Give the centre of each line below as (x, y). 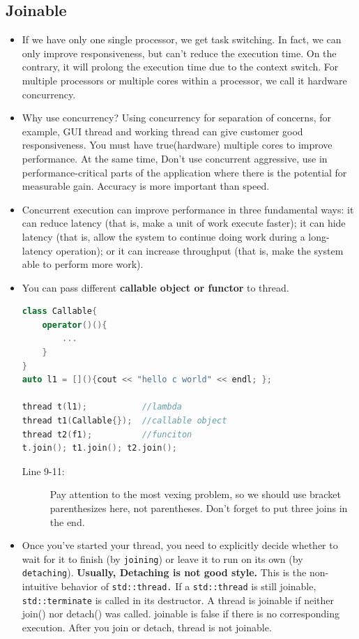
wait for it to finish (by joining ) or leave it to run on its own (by (162, 558)
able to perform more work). (83, 264)
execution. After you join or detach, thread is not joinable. (147, 627)
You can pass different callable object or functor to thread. (155, 287)
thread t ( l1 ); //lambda (102, 407)
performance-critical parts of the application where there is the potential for (184, 172)
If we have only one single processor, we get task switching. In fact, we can (182, 39)
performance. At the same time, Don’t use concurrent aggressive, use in (175, 158)
